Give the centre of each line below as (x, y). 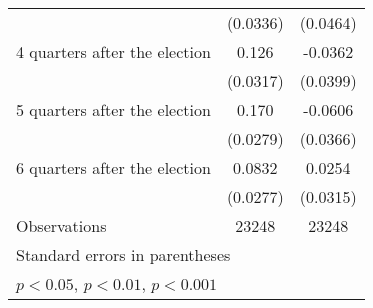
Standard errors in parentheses (123, 254)
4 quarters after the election (113, 51)
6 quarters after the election (113, 167)
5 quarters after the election (113, 109)
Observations (61, 225)
